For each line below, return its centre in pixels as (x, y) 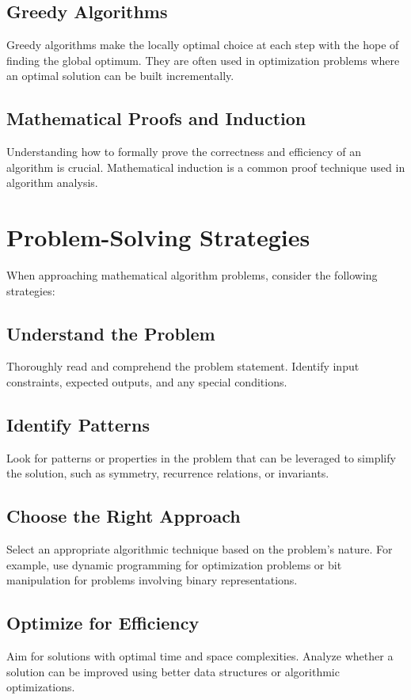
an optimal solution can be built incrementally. (120, 76)
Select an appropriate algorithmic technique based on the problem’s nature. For (200, 549)
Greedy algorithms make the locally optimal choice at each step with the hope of (203, 45)
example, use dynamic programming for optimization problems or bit (174, 564)
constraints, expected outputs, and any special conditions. (147, 382)
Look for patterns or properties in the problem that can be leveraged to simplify (201, 457)
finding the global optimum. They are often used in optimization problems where (203, 60)
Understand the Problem (111, 333)
